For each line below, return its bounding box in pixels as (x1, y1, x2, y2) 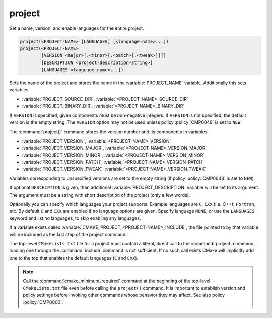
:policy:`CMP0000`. (23, 299, 63, 305)
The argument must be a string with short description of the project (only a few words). (9, 192, 190, 198)
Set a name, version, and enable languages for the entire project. (9, 25, 144, 31)
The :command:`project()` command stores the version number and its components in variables (9, 129, 208, 135)
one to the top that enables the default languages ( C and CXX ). (9, 255, 139, 261)
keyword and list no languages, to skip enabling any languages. (9, 215, 141, 221)
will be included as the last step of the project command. (9, 231, 127, 237)
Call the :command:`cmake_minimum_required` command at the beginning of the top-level (23, 278, 211, 284)
